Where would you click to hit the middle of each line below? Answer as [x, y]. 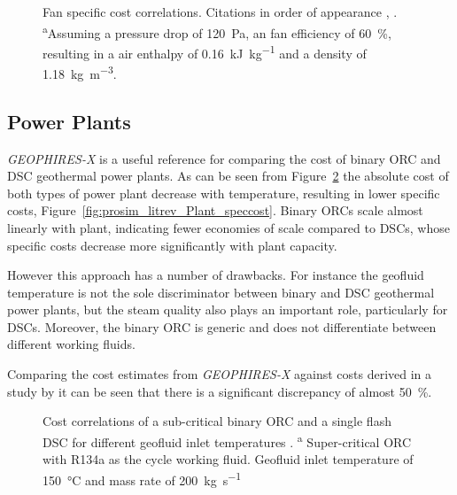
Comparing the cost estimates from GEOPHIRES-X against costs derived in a [220, 374]
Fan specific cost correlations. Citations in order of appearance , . [220, 12]
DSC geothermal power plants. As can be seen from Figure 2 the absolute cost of [228, 176]
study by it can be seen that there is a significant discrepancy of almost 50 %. [220, 391]
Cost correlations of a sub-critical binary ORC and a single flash [217, 421]
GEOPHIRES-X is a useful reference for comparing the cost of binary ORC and [224, 158]
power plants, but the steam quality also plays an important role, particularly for [228, 309]
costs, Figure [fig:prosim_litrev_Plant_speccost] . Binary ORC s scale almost [215, 210]
